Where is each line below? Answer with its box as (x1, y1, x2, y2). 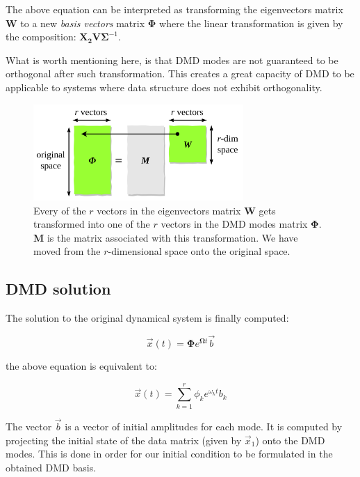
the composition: (6, 29, 76, 44)
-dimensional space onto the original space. (108, 244, 291, 258)
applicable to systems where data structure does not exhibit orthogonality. (6, 79, 322, 94)
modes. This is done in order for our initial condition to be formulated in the (6, 446, 333, 461)
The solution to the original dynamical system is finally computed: (6, 311, 289, 325)
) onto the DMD (255, 432, 325, 447)
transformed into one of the (33, 217, 150, 231)
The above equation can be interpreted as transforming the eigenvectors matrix (6, 2, 343, 16)
